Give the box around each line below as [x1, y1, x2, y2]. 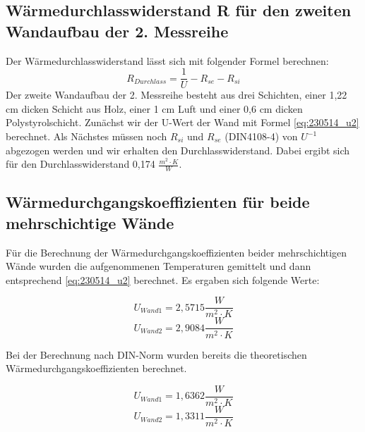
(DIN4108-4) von [225, 129, 298, 144]
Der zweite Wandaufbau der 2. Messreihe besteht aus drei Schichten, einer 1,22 [6, 87, 347, 102]
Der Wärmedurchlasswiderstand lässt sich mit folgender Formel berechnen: [6, 53, 329, 68]
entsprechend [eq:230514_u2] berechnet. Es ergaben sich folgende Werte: [6, 272, 320, 287]
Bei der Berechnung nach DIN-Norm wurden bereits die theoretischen [6, 347, 307, 362]
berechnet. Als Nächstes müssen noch [6, 129, 167, 144]
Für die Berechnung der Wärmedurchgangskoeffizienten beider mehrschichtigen [6, 245, 347, 259]
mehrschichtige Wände [6, 211, 174, 233]
